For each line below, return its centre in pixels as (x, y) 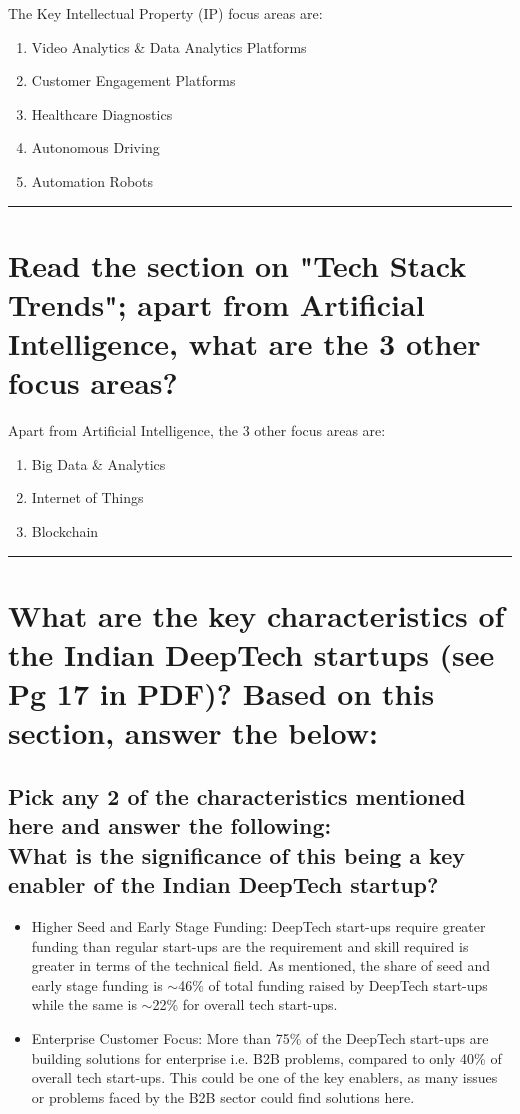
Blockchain (65, 531)
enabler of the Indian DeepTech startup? (223, 884)
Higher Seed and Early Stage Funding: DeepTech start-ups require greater (258, 925)
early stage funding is (97, 984)
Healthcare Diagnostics (102, 113)
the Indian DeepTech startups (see (251, 654)
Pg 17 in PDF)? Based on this (221, 693)
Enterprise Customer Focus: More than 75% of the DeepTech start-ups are (260, 1037)
